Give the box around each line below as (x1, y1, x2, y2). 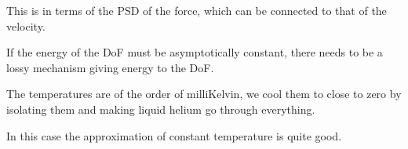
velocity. (6, 17, 46, 34)
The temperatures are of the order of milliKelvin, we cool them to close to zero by (6, 85, 402, 102)
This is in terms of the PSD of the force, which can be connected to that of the (6, 2, 387, 18)
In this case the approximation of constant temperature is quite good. (6, 127, 342, 144)
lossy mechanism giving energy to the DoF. (6, 59, 214, 75)
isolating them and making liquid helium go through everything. (6, 100, 315, 117)
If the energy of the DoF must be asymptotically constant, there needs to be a (6, 44, 383, 60)
